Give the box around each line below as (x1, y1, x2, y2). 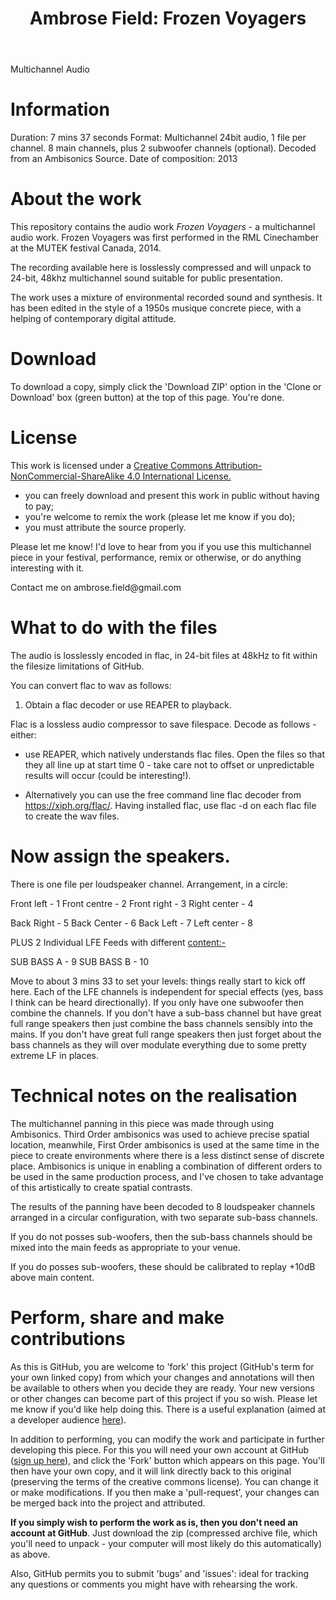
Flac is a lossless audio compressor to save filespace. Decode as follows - (10, 718, 317, 730)
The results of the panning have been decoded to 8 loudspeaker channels (10, 1200, 316, 1212)
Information (10, 98, 110, 121)
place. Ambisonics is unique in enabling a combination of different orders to (10, 1160, 323, 1172)
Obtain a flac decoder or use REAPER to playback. (24, 698, 232, 711)
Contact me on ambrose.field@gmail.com (10, 581, 182, 593)
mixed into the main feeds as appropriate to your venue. (10, 1241, 241, 1253)
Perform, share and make (10, 1306, 225, 1329)
